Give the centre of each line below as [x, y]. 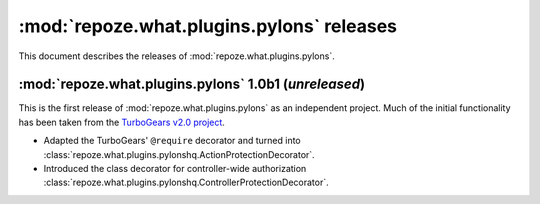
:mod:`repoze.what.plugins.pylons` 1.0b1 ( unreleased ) [191, 84]
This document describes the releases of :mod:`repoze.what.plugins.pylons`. [176, 56]
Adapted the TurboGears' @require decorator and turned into [172, 141]
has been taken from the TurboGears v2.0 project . [121, 122]
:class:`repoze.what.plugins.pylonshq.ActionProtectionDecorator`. [179, 154]
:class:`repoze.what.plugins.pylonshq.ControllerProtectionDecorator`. [186, 182]
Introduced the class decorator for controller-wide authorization [175, 169]
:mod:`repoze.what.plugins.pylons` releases [208, 26]
